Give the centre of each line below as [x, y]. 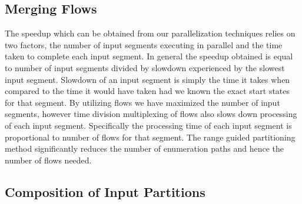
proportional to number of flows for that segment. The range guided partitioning [150, 137]
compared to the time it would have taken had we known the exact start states [147, 91]
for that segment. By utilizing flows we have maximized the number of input [142, 102]
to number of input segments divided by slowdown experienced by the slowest [145, 67]
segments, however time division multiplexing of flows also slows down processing [151, 114]
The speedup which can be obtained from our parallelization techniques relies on [150, 33]
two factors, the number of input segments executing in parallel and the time [144, 44]
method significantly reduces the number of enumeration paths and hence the [145, 148]
